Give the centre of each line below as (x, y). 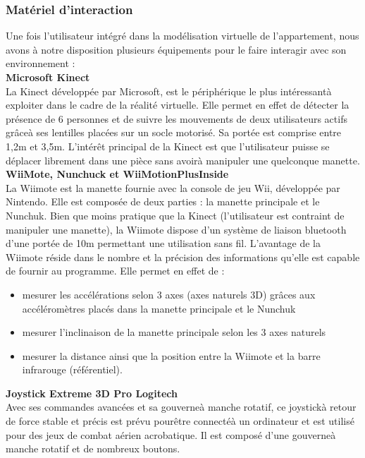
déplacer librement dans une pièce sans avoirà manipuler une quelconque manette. (183, 160)
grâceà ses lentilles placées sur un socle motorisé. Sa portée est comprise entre (174, 132)
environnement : (41, 63)
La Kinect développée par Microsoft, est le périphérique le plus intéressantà (169, 91)
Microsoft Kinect (48, 77)
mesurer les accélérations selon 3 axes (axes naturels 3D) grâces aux (169, 294)
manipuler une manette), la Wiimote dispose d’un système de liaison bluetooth (176, 229)
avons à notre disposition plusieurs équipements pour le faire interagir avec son (176, 49)
